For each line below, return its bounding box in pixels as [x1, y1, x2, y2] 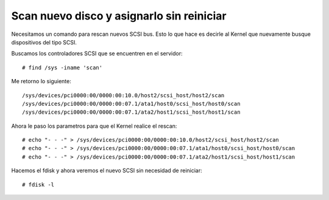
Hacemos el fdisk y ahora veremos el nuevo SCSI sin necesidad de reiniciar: [11, 167, 202, 174]
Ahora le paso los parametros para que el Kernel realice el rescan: [11, 122, 177, 129]
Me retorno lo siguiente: [11, 78, 71, 85]
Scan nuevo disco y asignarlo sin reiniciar [11, 9, 227, 22]
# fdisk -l [22, 181, 55, 188]
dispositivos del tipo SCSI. [11, 38, 77, 46]
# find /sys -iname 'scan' [22, 64, 103, 71]
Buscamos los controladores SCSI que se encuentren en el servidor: [11, 50, 183, 57]
